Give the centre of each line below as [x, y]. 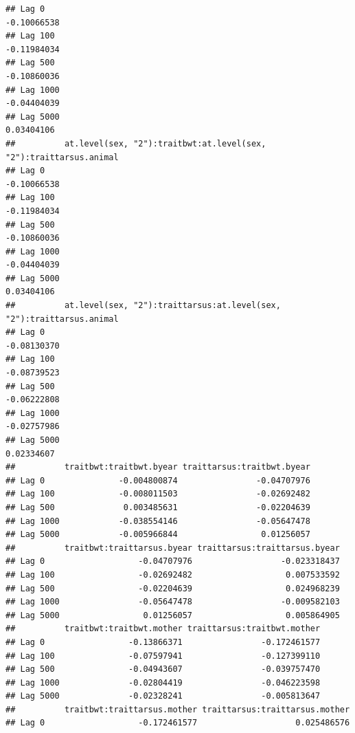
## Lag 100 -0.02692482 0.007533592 [173, 575]
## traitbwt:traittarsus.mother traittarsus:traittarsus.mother [178, 709]
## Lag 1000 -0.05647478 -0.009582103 [173, 602]
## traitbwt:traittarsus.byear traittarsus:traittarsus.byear [173, 548]
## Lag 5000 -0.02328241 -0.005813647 [163, 696]
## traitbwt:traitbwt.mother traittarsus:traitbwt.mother [163, 629]
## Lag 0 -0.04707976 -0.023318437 [173, 561]
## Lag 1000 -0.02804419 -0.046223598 [163, 682]
